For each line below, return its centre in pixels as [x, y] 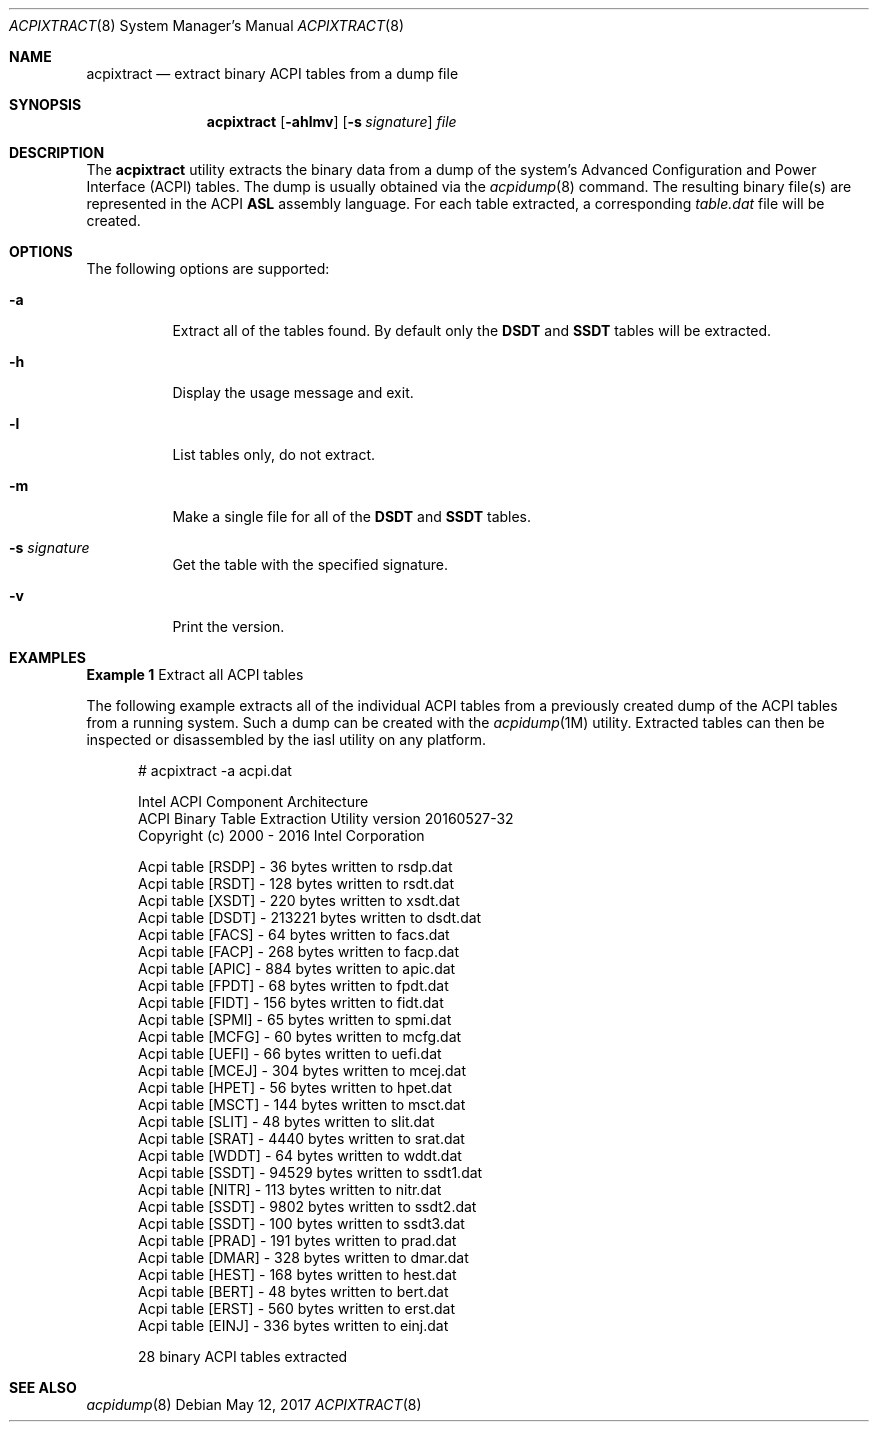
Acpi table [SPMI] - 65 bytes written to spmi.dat [295, 1019]
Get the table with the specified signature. [310, 564]
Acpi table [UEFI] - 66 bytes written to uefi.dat [290, 1053]
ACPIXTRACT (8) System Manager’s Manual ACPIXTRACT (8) [206, 25]
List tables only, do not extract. [274, 454]
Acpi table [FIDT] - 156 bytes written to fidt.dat [291, 1002]
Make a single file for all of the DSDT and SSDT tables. [352, 516]
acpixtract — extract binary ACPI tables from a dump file [272, 73]
